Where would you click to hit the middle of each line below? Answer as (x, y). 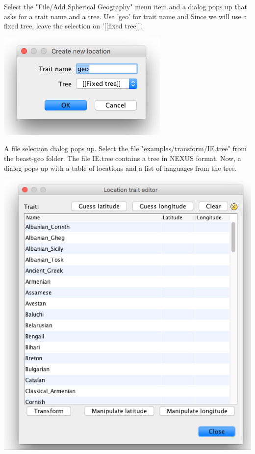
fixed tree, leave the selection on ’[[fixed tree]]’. (74, 26)
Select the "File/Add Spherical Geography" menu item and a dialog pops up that (126, 6)
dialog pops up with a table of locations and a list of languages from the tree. (120, 168)
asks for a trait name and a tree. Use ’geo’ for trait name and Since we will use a (126, 16)
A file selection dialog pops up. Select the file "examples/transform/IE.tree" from (125, 148)
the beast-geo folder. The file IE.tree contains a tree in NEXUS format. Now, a (123, 158)
